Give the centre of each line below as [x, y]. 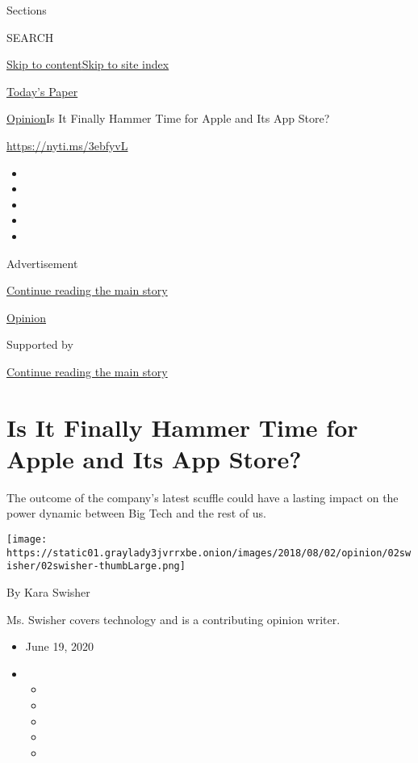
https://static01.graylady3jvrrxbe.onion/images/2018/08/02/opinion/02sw [209, 553]
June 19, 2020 [59, 646]
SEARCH [30, 37]
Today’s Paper [42, 91]
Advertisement [42, 263]
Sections [27, 10]
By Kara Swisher [48, 591]
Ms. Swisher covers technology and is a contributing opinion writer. [173, 619]
